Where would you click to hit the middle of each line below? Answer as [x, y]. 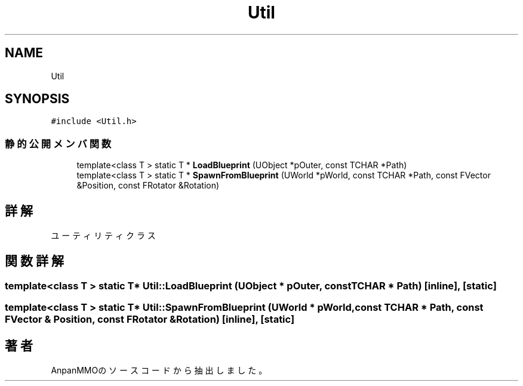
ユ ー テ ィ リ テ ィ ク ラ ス [103, 236]
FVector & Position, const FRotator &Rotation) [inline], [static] [150, 319]
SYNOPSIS [37, 99]
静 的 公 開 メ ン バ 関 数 [58, 143]
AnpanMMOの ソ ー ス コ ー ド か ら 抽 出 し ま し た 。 [159, 370]
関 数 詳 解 [34, 261]
